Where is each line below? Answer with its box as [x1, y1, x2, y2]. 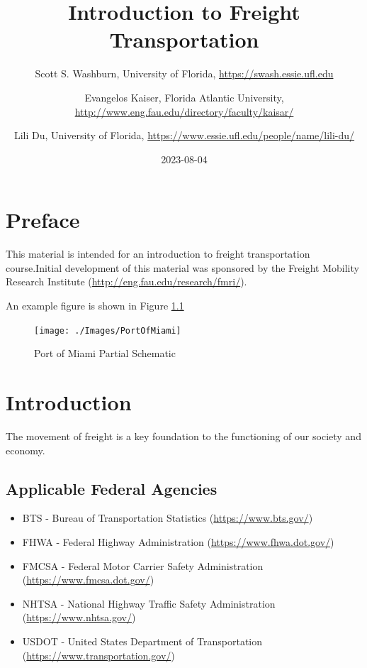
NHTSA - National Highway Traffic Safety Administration [22, 596, 276, 610]
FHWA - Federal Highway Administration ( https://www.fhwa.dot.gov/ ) [22, 534, 334, 549]
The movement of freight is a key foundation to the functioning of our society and [6, 428, 361, 443]
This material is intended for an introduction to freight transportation [6, 246, 310, 261]
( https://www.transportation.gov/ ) [22, 647, 175, 662]
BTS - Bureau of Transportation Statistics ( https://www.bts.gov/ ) [22, 510, 313, 525]
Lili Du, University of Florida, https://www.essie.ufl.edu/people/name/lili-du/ [13, 128, 355, 143]
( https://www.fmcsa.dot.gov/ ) [22, 572, 154, 587]
